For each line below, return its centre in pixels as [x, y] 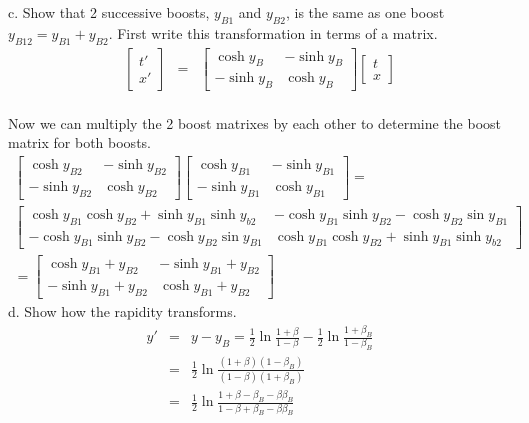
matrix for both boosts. [79, 142]
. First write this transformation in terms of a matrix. [273, 32]
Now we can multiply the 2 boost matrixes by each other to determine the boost [255, 122]
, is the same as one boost [365, 12]
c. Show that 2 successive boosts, [109, 12]
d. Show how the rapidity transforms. [122, 311]
